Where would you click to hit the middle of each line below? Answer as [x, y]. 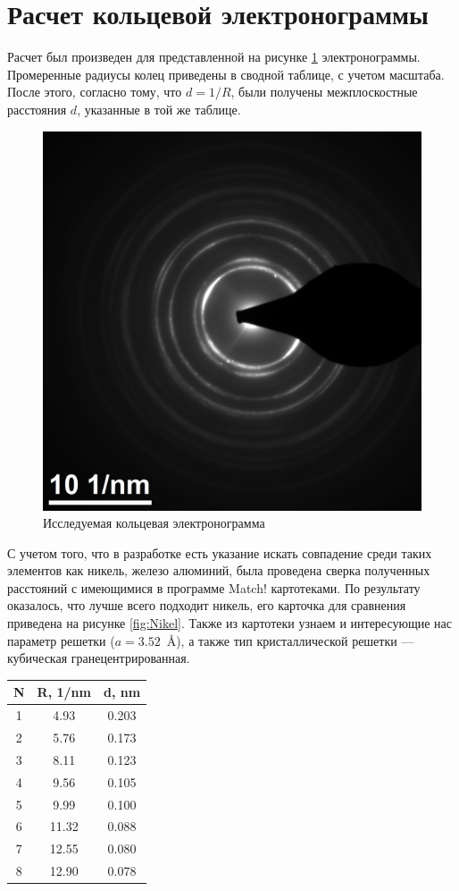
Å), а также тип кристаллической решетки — [290, 640]
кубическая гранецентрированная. [99, 658]
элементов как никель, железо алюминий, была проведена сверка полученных [219, 570]
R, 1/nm [64, 692]
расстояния [37, 109]
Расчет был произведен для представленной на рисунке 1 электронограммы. [214, 57]
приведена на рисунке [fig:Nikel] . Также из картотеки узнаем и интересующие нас [229, 623]
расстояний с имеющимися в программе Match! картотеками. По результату [214, 587]
